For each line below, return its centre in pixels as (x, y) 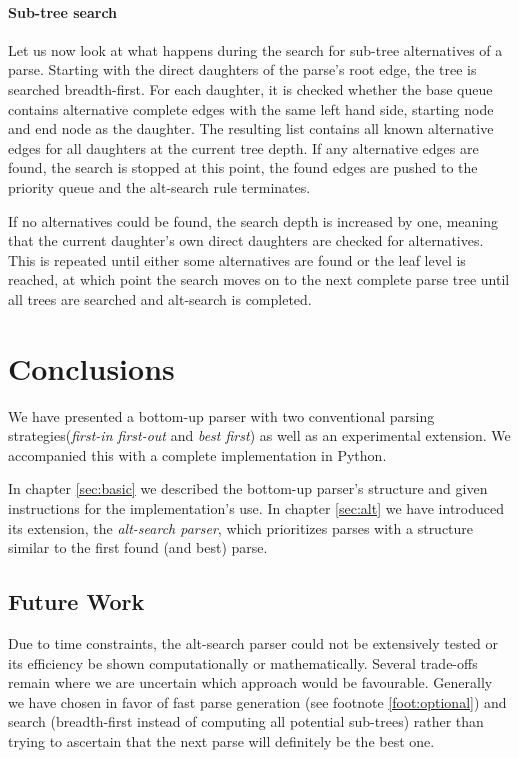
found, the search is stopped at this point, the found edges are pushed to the (243, 167)
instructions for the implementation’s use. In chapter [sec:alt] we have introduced (256, 508)
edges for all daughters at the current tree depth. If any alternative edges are (243, 147)
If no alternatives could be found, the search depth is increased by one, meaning (253, 220)
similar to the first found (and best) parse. (138, 547)
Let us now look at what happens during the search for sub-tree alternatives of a (255, 49)
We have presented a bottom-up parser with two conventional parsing (221, 415)
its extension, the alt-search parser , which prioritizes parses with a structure (241, 527)
